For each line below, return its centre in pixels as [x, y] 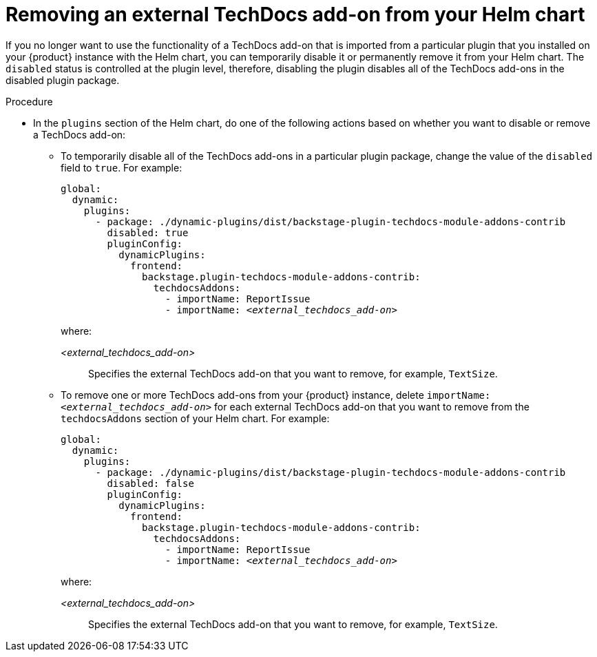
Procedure [29, 101]
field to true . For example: [122, 167]
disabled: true [148, 232]
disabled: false [150, 483]
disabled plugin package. [63, 80]
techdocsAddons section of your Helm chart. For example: [195, 418]
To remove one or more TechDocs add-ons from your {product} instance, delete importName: [276, 395]
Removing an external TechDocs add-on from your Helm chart [295, 14]
